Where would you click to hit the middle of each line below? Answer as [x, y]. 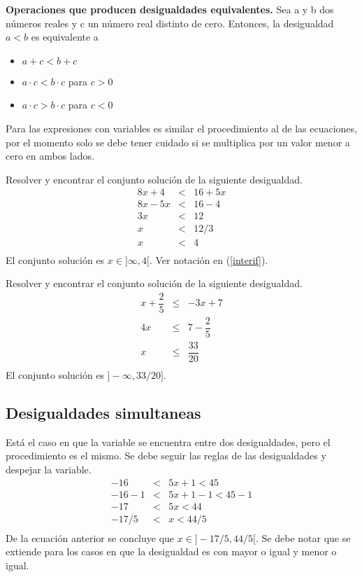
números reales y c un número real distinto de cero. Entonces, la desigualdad [170, 23]
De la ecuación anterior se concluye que [90, 537]
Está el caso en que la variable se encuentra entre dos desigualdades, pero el [168, 442]
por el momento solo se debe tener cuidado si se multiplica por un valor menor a [178, 142]
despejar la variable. [49, 470]
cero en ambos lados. [50, 156]
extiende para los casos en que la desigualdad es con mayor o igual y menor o [171, 551]
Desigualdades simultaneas [103, 413]
